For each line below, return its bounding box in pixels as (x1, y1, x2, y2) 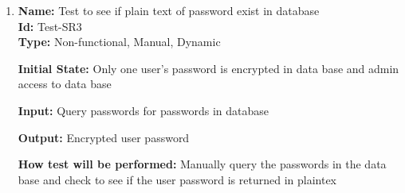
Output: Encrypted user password (18, 129, 190, 145)
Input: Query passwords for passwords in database (18, 102, 269, 118)
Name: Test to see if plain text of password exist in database (18, 2, 320, 18)
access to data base (18, 75, 112, 92)
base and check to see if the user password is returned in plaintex (18, 171, 336, 187)
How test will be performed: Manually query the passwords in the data (18, 156, 387, 172)
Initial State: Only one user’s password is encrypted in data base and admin (18, 60, 399, 76)
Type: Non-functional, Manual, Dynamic (18, 33, 221, 50)
